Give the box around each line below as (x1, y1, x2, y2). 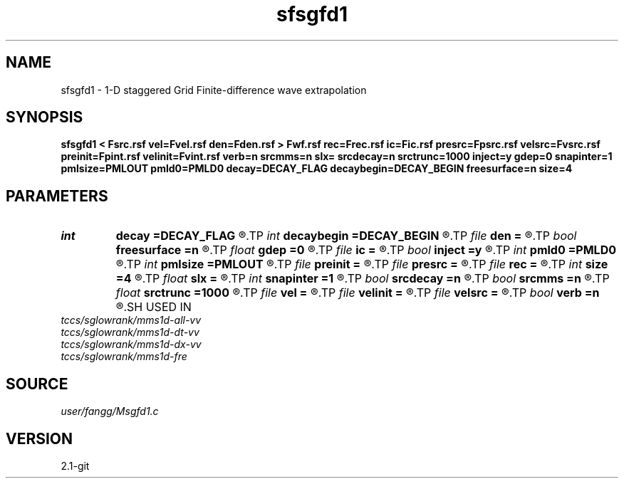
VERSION (6, 429, 73, 448)
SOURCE (6, 374, 68, 393)
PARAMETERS (6, 186, 108, 205)
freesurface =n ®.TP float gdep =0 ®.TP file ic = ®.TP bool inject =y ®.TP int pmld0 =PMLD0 (115, 243, 617, 258)
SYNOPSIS (6, 108, 83, 127)
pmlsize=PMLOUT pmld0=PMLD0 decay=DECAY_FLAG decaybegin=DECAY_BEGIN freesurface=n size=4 (61, 162, 573, 175)
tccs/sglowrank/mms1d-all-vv (61, 314, 202, 327)
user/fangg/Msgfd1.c (61, 405, 159, 418)
